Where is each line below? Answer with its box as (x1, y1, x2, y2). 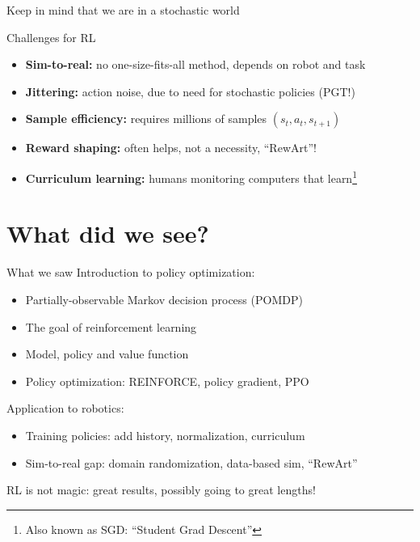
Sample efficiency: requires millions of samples (25, 110, 267, 127)
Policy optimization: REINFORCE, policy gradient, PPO (25, 372, 309, 389)
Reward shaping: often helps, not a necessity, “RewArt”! (25, 139, 317, 156)
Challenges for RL (6, 28, 96, 45)
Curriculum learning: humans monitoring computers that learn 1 (25, 167, 358, 186)
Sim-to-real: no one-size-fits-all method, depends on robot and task (25, 56, 366, 73)
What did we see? (6, 217, 209, 250)
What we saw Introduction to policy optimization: (6, 264, 255, 281)
